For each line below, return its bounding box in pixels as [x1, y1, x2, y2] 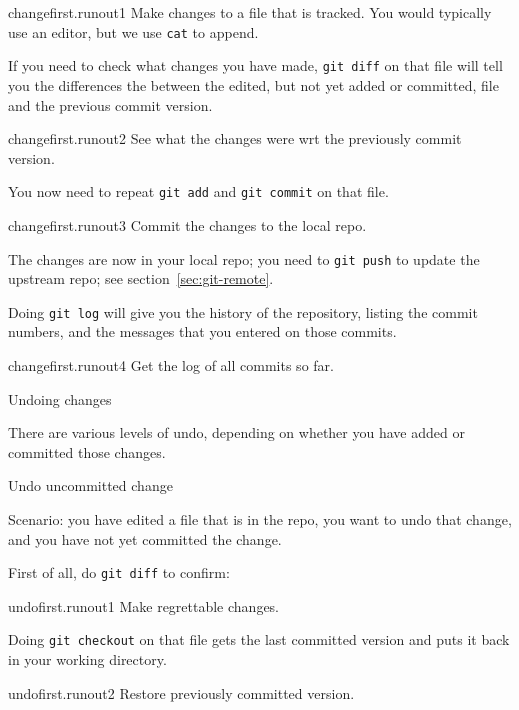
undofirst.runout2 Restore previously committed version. [8, 682, 355, 703]
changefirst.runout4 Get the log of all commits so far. [8, 355, 334, 376]
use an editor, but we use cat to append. [8, 21, 259, 42]
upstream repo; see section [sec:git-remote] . [8, 268, 274, 289]
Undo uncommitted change [8, 475, 173, 496]
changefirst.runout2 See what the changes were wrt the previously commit [8, 128, 462, 149]
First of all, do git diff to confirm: [8, 562, 230, 583]
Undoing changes [8, 388, 112, 409]
